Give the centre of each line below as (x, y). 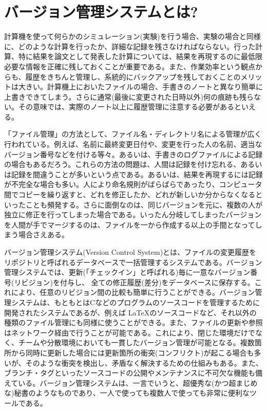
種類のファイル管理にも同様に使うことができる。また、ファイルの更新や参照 (133, 322)
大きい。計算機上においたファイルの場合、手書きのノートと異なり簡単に (140, 87)
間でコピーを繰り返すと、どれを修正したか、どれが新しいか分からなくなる (130, 194)
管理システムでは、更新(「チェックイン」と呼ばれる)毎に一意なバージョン (127, 272)
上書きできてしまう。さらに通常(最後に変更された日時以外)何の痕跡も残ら (129, 96)
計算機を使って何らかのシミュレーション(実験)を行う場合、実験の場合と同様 (132, 36)
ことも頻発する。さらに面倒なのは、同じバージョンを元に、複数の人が (144, 204)
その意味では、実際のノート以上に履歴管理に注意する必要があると (130, 107)
